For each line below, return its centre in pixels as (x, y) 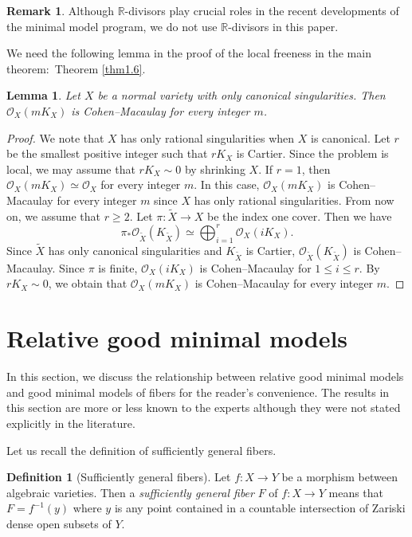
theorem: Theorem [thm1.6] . (76, 68)
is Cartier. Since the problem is (312, 153)
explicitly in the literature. (71, 423)
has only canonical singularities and (135, 250)
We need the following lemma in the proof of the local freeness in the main (189, 53)
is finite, (118, 267)
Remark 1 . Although (60, 10)
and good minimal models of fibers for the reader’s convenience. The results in (198, 392)
